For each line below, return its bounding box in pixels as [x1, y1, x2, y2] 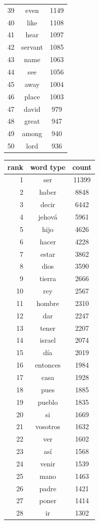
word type [30, 161, 66, 172]
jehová [38, 212, 57, 222]
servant [21, 42, 43, 52]
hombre [36, 298, 59, 308]
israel [40, 335, 56, 345]
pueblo [38, 396, 58, 407]
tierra [39, 273, 56, 284]
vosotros [35, 421, 60, 432]
